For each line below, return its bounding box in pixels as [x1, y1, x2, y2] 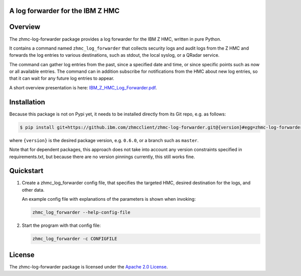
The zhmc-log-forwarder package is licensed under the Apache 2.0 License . [9, 263, 168, 269]
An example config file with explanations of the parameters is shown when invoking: [22, 196, 196, 202]
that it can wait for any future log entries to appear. [9, 75, 115, 81]
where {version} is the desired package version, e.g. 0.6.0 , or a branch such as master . [9, 137, 199, 143]
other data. [22, 187, 45, 193]
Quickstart [9, 167, 44, 175]
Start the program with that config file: [22, 222, 101, 228]
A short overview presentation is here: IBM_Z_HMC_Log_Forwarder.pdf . [9, 84, 158, 90]
